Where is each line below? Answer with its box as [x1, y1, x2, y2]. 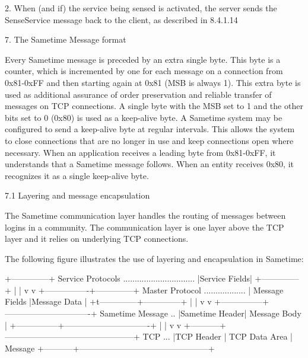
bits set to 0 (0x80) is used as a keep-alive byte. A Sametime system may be [5, 111, 282, 123]
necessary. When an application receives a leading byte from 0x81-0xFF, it [5, 146, 276, 158]
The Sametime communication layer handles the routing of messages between [5, 209, 286, 221]
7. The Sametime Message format [5, 33, 126, 46]
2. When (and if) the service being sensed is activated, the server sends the [5, 2, 277, 14]
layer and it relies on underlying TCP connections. [5, 232, 189, 245]
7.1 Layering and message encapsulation [5, 189, 150, 202]
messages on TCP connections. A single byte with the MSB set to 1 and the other [5, 100, 303, 112]
